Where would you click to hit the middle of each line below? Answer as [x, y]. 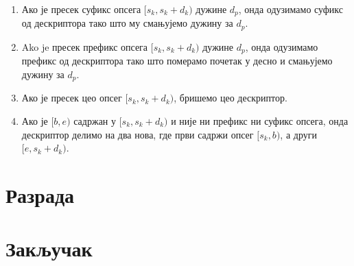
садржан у [95, 121]
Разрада [40, 194]
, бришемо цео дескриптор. [231, 98]
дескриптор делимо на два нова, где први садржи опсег [138, 134]
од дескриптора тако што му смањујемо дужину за [127, 23]
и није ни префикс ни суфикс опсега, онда [260, 121]
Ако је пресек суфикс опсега [81, 9]
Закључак [49, 249]
